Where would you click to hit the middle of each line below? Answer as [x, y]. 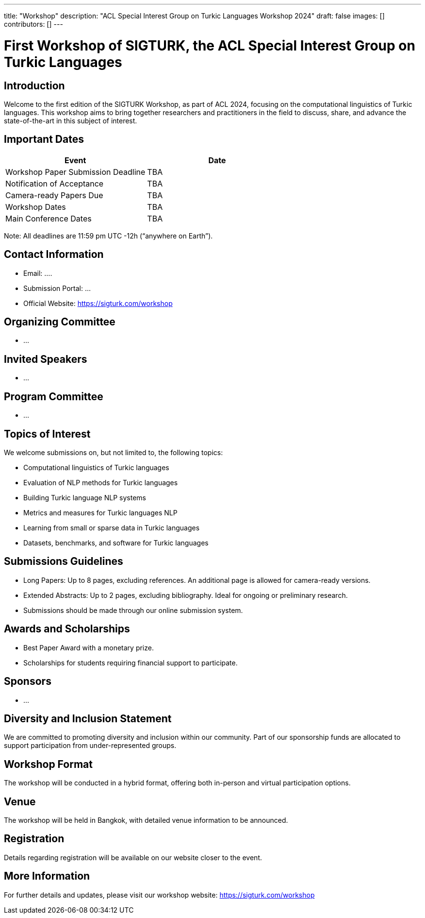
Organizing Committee [60, 322]
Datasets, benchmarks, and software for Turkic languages [116, 543]
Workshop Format [48, 764]
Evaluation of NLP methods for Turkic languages [101, 482]
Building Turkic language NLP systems [85, 497]
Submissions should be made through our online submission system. [133, 610]
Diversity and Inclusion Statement [88, 718]
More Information [47, 876]
